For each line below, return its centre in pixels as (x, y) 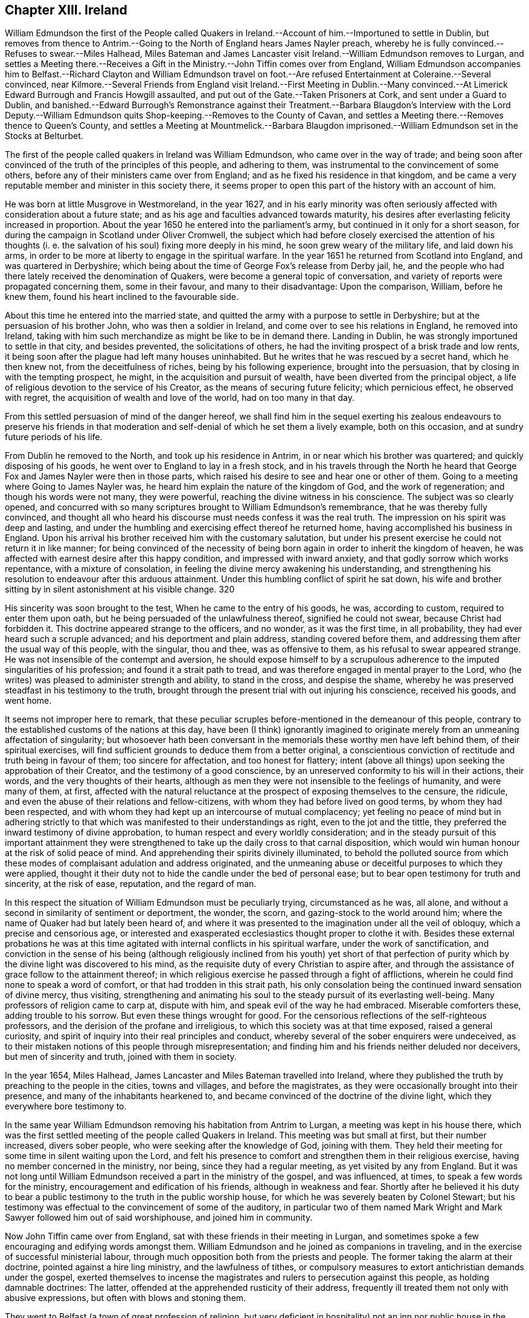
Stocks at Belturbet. (44, 136)
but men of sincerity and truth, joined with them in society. (121, 1057)
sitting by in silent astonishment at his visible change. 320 (120, 589)
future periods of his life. (54, 437)
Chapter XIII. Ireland (66, 10)
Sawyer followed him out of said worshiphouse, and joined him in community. (159, 1218)
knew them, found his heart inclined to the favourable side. (122, 297)
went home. (28, 701)
